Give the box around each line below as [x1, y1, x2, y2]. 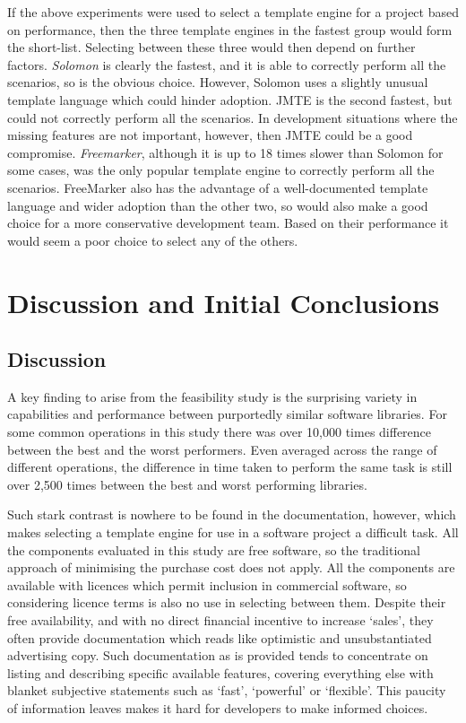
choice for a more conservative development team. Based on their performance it [7, 213, 449, 232]
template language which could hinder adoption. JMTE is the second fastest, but [7, 90, 453, 109]
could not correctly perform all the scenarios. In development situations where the [7, 108, 458, 126]
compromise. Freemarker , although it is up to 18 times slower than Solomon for [7, 143, 444, 161]
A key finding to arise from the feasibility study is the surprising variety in [7, 387, 418, 405]
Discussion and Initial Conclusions [7, 283, 440, 320]
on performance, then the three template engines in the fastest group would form [7, 20, 453, 39]
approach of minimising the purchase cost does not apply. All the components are [7, 558, 455, 577]
